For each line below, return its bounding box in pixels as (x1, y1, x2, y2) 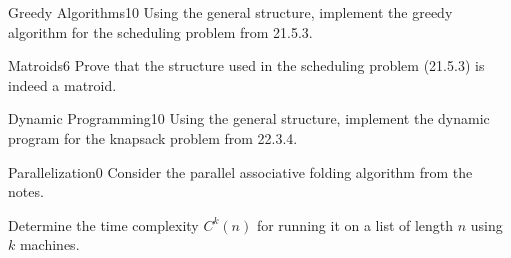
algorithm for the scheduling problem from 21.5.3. (8, 21, 313, 42)
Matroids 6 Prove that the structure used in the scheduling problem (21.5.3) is (8, 55, 485, 76)
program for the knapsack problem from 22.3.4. (8, 127, 298, 148)
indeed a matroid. (8, 74, 117, 95)
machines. (19, 234, 80, 255)
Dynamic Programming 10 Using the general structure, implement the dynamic (8, 108, 490, 129)
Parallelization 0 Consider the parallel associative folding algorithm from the (8, 161, 473, 182)
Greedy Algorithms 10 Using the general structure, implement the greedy (8, 2, 453, 22)
